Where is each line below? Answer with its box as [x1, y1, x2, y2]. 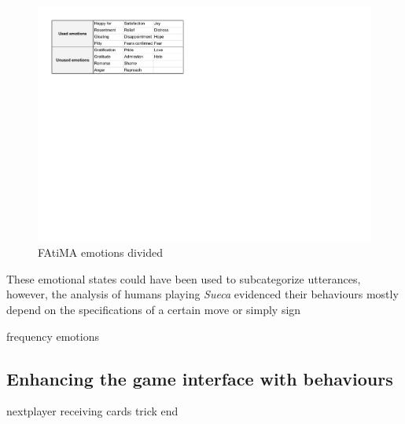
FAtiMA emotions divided [38, 244, 163, 261]
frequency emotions [6, 327, 99, 344]
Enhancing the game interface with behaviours [6, 366, 393, 390]
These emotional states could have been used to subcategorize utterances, [6, 270, 361, 287]
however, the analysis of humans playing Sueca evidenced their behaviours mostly [6, 286, 399, 302]
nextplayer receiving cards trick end [6, 403, 179, 419]
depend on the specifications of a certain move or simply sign [6, 302, 301, 318]
